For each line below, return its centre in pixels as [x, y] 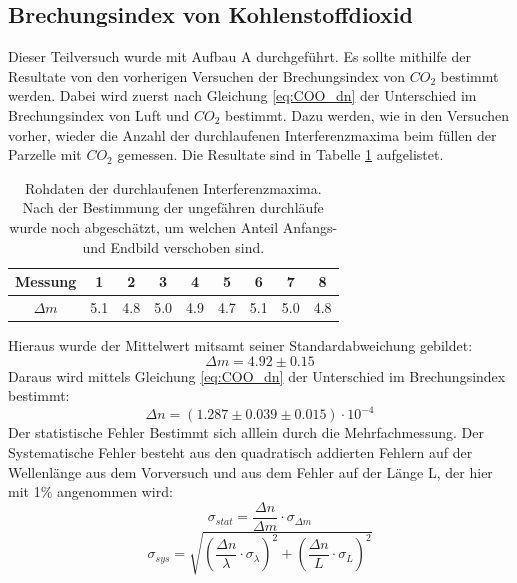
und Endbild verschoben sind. [173, 246]
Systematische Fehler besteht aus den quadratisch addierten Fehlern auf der [240, 451]
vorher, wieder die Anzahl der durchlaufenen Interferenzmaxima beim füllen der [252, 134]
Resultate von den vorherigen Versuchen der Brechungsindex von [207, 75]
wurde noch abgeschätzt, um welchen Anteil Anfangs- [173, 226]
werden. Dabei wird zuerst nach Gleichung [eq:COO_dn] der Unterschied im [242, 95]
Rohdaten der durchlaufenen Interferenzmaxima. [173, 187]
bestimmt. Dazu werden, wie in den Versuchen [367, 114]
